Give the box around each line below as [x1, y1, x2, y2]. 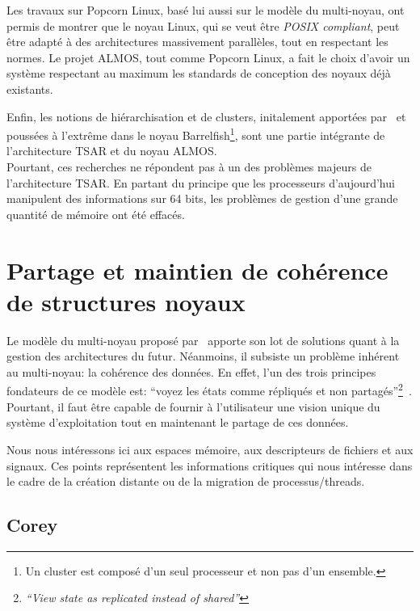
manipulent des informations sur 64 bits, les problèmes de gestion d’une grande [6, 190, 398, 207]
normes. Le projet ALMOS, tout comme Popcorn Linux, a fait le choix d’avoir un [6, 48, 410, 65]
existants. [6, 80, 53, 97]
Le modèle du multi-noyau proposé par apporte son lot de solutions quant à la [6, 331, 400, 348]
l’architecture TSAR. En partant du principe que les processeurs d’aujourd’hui [6, 174, 395, 191]
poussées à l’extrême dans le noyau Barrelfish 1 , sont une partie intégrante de [6, 124, 385, 143]
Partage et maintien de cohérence [6, 253, 388, 286]
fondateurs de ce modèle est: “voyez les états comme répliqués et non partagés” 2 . [6, 380, 412, 399]
